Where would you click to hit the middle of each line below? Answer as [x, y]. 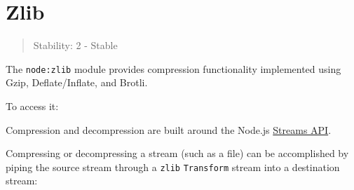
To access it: [32, 106]
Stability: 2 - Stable [75, 45]
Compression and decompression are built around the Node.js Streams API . [169, 129]
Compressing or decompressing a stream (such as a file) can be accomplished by [177, 153]
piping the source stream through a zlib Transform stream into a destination [173, 167]
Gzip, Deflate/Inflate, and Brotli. [77, 82]
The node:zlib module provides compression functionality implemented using [173, 68]
